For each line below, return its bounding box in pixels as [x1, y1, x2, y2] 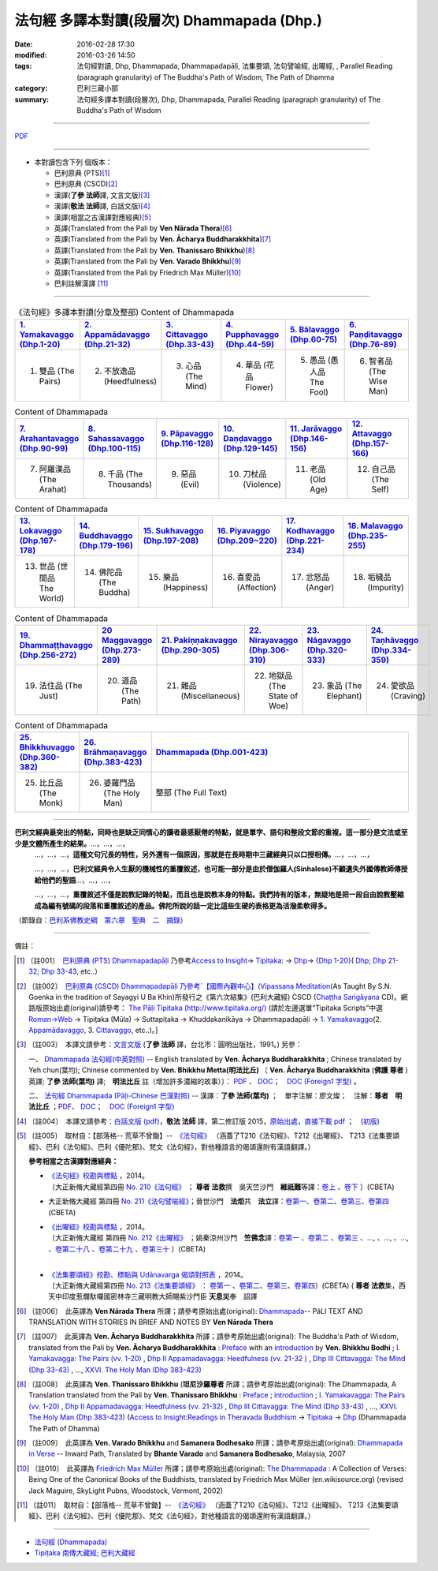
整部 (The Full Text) [155, 787, 228, 799]
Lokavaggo [19, 526, 62, 537]
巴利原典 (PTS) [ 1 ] [54, 168, 110, 178]
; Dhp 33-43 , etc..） [36, 967, 102, 976]
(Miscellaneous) [180, 690, 240, 701]
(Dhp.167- [19, 535, 58, 546]
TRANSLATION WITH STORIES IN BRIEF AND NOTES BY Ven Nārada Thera [28, 1318, 273, 1327]
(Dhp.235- [347, 530, 388, 541]
